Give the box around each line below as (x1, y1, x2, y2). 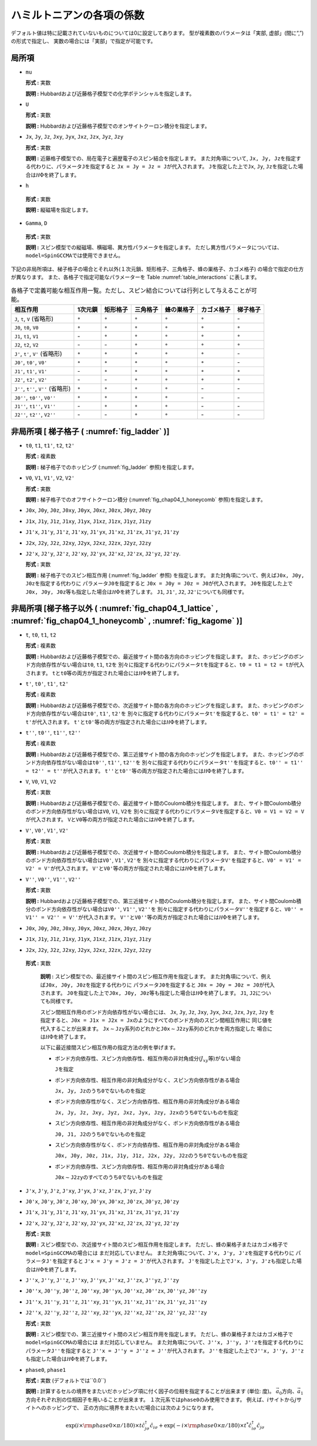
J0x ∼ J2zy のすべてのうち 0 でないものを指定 (55, 1174, 163, 1181)
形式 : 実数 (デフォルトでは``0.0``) (25, 1377, 107, 1384)
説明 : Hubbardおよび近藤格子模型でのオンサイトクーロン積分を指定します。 (25, 122, 210, 129)
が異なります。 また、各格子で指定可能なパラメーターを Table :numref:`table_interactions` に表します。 (11, 274, 260, 281)
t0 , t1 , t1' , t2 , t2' (25, 442, 75, 449)
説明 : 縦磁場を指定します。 (25, 206, 92, 213)
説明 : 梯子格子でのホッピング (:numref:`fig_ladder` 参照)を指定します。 (25, 464, 197, 471)
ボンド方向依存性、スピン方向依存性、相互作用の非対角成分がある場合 (55, 1162, 225, 1170)
